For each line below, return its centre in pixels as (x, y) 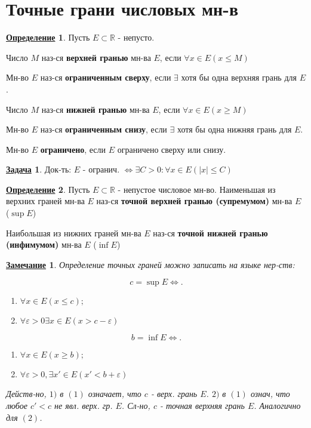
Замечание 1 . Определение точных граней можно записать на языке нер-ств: (150, 264)
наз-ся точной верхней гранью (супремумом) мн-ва (194, 201)
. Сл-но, (136, 406)
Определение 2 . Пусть (48, 189)
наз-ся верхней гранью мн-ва (96, 57)
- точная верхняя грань (202, 406)
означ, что (270, 394)
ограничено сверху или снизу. (172, 149)
